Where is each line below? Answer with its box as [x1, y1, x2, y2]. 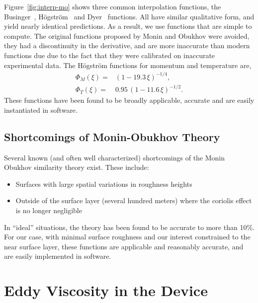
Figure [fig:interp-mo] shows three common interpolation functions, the [4, 1, 221, 11]
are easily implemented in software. [4, 251, 111, 261]
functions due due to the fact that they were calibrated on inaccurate [4, 50, 215, 60]
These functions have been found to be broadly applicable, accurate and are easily [4, 95, 255, 105]
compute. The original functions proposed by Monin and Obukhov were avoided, [4, 30, 250, 41]
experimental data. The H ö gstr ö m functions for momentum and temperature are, [4, 60, 252, 70]
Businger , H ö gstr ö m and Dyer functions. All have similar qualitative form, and [4, 11, 255, 21]
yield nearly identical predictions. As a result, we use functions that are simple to [4, 21, 252, 31]
